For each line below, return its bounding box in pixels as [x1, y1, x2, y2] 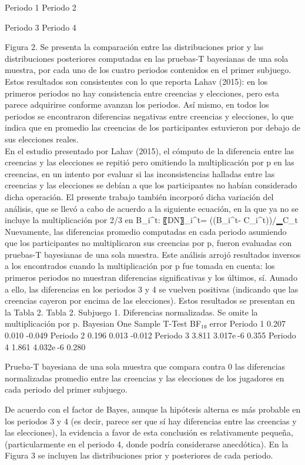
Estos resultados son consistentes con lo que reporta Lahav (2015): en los [5, 75, 268, 87]
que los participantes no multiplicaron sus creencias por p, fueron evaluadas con [5, 237, 292, 249]
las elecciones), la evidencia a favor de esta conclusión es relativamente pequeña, [5, 426, 293, 439]
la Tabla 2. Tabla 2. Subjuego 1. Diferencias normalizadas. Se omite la [5, 305, 258, 318]
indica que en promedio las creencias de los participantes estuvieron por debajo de [5, 121, 301, 134]
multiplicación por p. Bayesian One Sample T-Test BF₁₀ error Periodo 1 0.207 [5, 317, 286, 330]
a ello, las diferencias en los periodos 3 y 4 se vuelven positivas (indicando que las [5, 283, 299, 295]
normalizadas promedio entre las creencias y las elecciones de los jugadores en [5, 371, 284, 384]
